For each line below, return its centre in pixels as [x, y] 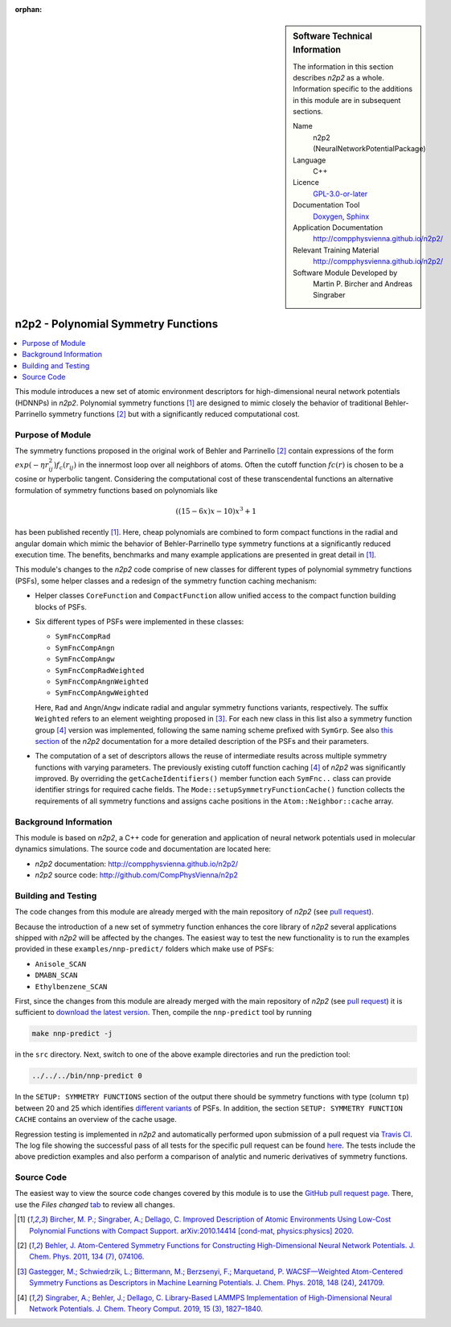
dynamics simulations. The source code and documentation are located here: [143, 849]
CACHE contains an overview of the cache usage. [96, 1120]
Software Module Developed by [345, 273]
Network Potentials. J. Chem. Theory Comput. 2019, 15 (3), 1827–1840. [146, 1309]
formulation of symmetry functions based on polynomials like [116, 490]
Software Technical [333, 36]
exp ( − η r [32, 465]
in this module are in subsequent [347, 100]
